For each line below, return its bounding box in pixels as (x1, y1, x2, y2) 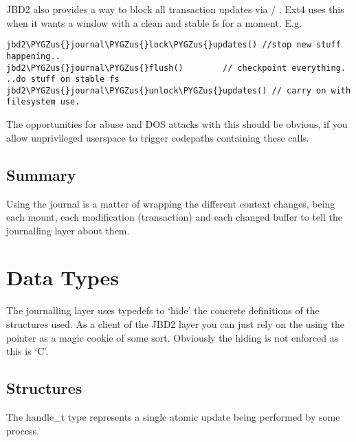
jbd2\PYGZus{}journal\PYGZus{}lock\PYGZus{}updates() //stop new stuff (6, 40, 341, 50)
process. (6, 423, 40, 437)
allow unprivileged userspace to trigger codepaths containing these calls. (6, 130, 309, 144)
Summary (6, 164, 76, 185)
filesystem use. (6, 97, 80, 107)
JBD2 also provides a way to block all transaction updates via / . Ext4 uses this (6, 2, 344, 16)
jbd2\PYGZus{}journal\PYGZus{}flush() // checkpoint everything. (6, 63, 346, 73)
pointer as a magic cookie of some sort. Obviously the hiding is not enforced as (6, 330, 339, 344)
